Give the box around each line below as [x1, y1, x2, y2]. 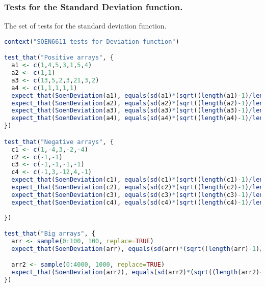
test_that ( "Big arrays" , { [4, 230, 95, 238]
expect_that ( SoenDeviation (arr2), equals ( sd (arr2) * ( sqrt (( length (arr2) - [11, 269, 263, 276]
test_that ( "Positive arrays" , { [4, 54, 114, 62]
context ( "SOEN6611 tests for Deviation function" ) [4, 38, 179, 45]
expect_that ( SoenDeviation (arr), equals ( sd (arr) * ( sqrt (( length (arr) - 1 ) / [11, 245, 263, 252]
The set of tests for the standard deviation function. [4, 20, 167, 31]
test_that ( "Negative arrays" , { [4, 138, 114, 146]
